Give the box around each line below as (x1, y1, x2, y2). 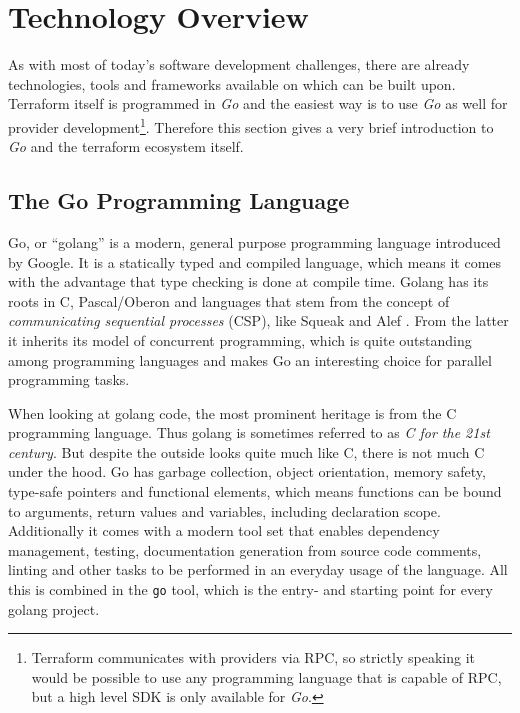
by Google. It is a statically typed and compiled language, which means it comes (8, 251, 502, 272)
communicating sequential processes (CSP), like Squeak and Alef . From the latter (8, 310, 509, 331)
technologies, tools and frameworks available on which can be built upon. (8, 73, 456, 94)
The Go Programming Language (8, 185, 350, 216)
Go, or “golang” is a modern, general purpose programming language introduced (8, 231, 501, 252)
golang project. (8, 598, 100, 619)
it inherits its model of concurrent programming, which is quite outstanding (8, 329, 472, 350)
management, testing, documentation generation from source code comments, (8, 539, 482, 560)
